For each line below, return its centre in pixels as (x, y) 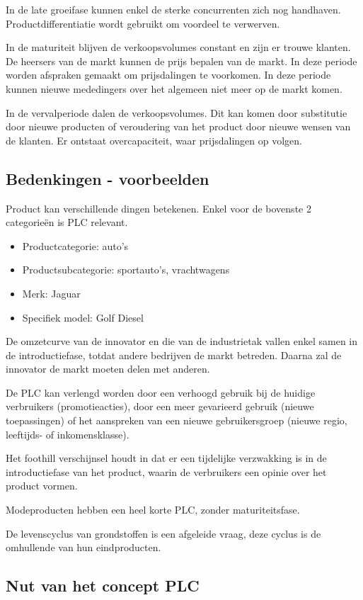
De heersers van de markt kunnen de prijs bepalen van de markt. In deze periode (181, 61)
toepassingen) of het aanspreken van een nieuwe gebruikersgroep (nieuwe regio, (177, 420)
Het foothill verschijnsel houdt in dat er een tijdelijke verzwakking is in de (166, 458)
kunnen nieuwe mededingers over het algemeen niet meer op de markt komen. (174, 88)
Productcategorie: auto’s (75, 245)
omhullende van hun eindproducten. (83, 547)
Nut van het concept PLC (103, 585)
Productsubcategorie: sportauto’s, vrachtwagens (126, 270)
